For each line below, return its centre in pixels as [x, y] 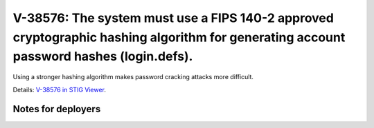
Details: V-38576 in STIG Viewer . [60, 89]
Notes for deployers [57, 109]
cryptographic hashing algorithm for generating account [179, 37]
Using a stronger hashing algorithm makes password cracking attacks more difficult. [133, 77]
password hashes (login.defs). [103, 57]
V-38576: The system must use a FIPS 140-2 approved [173, 18]
